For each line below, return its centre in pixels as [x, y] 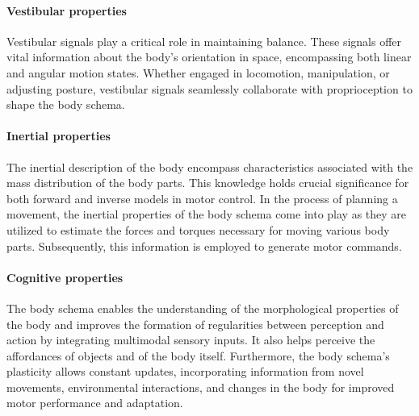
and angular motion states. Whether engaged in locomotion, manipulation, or [198, 72]
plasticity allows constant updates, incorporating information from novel [185, 371]
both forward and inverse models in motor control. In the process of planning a [202, 198]
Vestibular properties [67, 10]
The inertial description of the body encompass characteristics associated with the [210, 166]
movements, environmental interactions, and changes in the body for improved [201, 387]
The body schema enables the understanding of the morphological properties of [203, 308]
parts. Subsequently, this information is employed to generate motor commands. [204, 245]
